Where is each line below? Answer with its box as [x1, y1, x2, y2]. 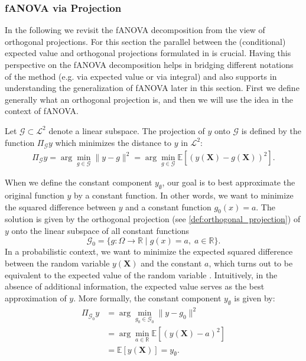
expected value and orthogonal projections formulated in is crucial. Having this [5, 47, 291, 59]
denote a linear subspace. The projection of [48, 124, 205, 136]
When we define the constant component [5, 176, 152, 188]
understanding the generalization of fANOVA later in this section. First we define [5, 82, 300, 94]
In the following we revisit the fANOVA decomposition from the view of [5, 24, 265, 36]
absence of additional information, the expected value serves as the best [5, 280, 265, 292]
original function [5, 189, 64, 201]
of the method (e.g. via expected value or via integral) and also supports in [5, 70, 277, 82]
